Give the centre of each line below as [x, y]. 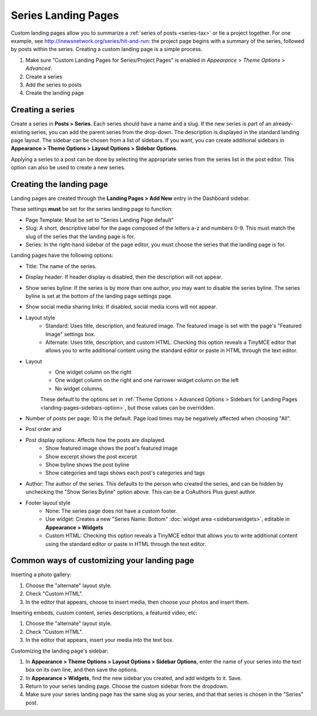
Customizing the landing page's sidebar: [60, 651]
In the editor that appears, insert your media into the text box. [100, 640]
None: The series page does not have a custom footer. [111, 511]
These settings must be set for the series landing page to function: [92, 209]
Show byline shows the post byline [87, 464]
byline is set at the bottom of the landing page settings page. [99, 296]
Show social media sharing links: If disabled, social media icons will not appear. [121, 307]
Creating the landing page [60, 184]
